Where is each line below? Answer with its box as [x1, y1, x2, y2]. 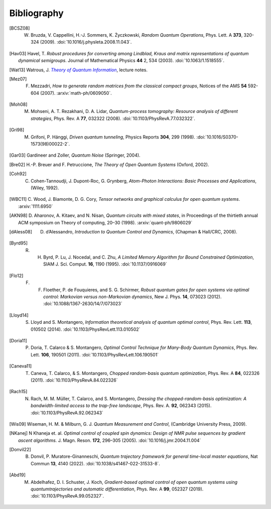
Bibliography [9, 8, 64, 19]
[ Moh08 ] [9, 101, 28, 107]
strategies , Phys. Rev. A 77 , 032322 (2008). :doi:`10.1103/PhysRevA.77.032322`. [31, 115, 196, 121]
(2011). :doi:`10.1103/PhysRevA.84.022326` [31, 377, 118, 383]
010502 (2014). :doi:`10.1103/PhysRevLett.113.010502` [31, 326, 141, 332]
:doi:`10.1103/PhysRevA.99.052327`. [31, 493, 104, 499]
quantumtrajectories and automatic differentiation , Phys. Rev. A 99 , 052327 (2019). [31, 486, 204, 492]
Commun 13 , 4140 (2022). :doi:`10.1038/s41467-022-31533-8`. [31, 460, 161, 466]
